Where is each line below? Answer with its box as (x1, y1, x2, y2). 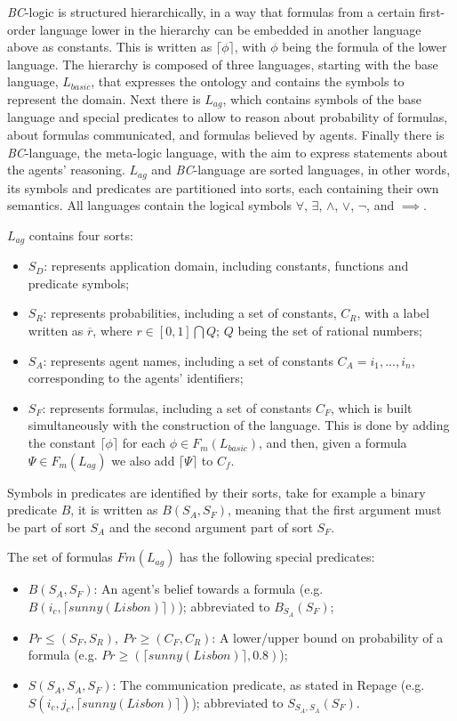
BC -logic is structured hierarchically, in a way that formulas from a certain (7, 3, 415, 20)
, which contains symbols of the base (222, 89, 422, 108)
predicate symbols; (28, 273, 130, 292)
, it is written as (70, 500, 158, 519)
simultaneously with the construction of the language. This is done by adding (28, 416, 450, 434)
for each (122, 433, 166, 452)
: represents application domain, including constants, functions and (44, 256, 409, 275)
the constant (28, 433, 96, 452)
